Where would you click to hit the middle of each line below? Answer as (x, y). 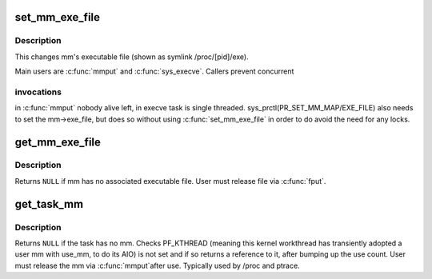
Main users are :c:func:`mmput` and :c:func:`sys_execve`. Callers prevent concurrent (154, 71)
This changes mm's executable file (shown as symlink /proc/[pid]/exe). (132, 57)
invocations (38, 92)
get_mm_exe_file (58, 142)
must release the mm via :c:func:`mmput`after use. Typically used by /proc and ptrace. (157, 265)
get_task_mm (49, 204)
